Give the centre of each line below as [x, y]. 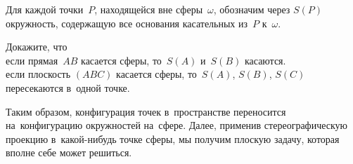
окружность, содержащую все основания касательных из [127, 23]
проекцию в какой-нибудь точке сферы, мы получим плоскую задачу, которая [173, 138]
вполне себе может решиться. [69, 152]
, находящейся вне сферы [149, 9]
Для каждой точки [45, 9]
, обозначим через [252, 9]
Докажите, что [37, 47]
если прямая [32, 60]
